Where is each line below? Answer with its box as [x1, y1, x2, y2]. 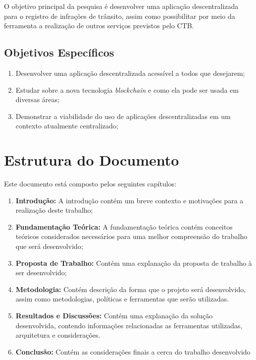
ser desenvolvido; [15, 267, 67, 278]
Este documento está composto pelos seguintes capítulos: [4, 179, 176, 189]
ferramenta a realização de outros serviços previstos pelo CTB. [4, 20, 194, 31]
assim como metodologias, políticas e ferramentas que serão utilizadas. [15, 294, 229, 304]
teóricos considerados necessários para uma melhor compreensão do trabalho [15, 231, 248, 241]
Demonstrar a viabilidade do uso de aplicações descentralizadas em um [15, 111, 231, 121]
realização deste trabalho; [15, 205, 93, 215]
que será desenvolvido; [15, 241, 83, 251]
